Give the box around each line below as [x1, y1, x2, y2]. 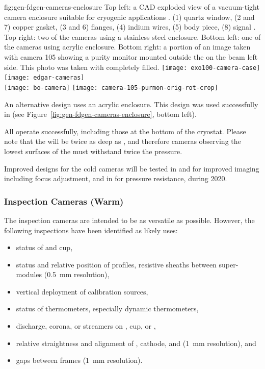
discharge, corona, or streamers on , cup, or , [16, 321, 156, 331]
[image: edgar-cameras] [4, 74, 85, 82]
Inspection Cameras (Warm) [4, 194, 124, 207]
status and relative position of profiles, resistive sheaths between [16, 259, 217, 269]
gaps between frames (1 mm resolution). [16, 355, 143, 365]
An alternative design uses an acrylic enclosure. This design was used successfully [4, 99, 258, 109]
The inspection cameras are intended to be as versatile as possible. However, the [4, 214, 255, 225]
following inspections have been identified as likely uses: [4, 225, 178, 235]
